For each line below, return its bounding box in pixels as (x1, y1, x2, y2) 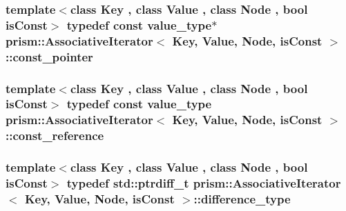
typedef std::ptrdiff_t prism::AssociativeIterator (66, 174, 341, 192)
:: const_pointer (6, 48, 93, 65)
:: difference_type (193, 190, 291, 207)
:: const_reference (6, 127, 104, 144)
